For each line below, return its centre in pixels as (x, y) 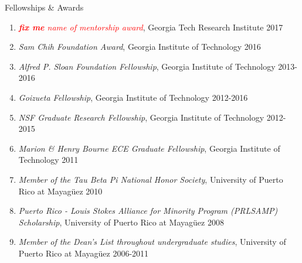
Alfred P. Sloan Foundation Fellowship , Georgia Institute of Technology (147, 66)
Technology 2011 (48, 160)
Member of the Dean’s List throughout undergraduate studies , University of (152, 242)
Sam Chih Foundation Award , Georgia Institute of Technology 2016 (140, 47)
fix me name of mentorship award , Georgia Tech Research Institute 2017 (151, 27)
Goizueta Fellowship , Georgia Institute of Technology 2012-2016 (133, 97)
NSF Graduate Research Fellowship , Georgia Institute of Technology (141, 117)
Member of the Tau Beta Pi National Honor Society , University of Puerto (151, 179)
